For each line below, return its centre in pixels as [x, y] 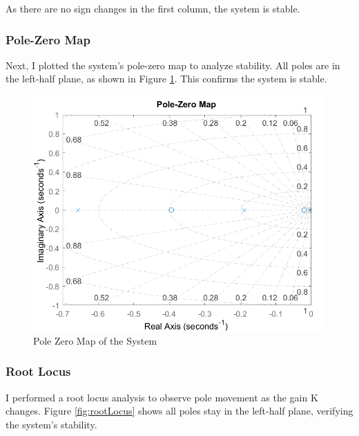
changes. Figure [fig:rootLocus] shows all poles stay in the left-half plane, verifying [179, 411]
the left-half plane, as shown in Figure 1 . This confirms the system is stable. [166, 79]
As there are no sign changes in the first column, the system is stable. [153, 8]
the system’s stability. [51, 424]
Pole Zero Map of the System [95, 340]
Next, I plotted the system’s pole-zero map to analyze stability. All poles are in [173, 65]
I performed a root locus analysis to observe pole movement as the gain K [162, 397]
